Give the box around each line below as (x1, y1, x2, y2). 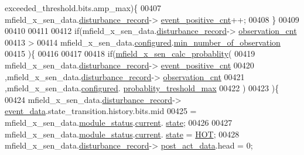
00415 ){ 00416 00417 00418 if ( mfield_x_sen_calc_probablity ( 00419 (5, 47, 255, 60)
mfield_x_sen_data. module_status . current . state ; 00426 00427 (5, 116, 233, 128)
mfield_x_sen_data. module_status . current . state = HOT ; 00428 (5, 128, 240, 140)
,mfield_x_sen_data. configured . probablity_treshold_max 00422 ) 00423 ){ (5, 82, 279, 94)
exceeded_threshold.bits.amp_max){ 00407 (5, 2, 161, 13)
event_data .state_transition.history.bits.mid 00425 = (5, 105, 197, 117)
